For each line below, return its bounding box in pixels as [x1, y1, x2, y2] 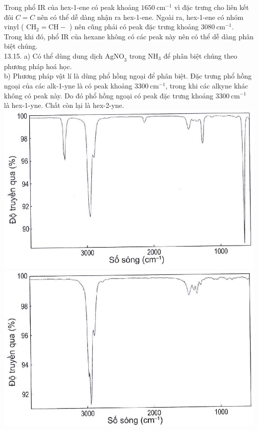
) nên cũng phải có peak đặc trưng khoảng [69, 21, 199, 32]
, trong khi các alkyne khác [165, 80, 249, 90]
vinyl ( [4, 21, 24, 32]
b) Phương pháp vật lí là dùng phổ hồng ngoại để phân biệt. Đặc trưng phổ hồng [4, 71, 252, 81]
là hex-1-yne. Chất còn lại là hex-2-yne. [4, 100, 124, 110]
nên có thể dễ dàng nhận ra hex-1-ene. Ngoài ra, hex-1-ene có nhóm [37, 11, 244, 22]
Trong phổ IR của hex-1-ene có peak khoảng [4, 2, 139, 12]
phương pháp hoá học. [4, 61, 72, 71]
